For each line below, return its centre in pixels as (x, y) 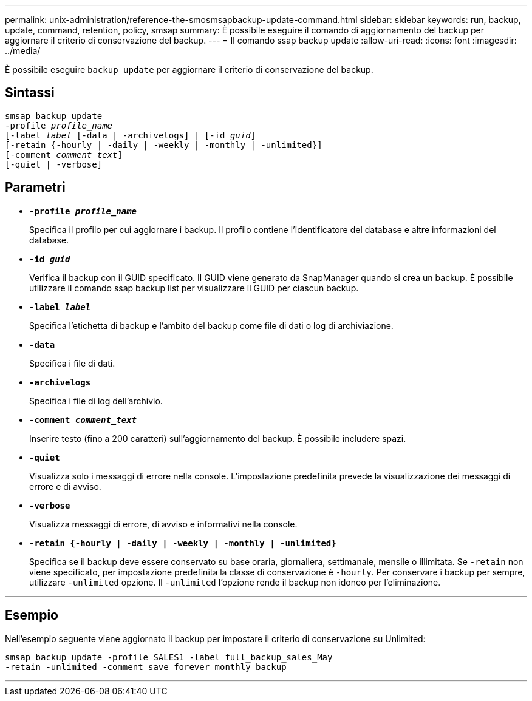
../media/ (23, 51)
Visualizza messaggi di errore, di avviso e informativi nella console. (163, 524)
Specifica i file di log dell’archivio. (96, 401)
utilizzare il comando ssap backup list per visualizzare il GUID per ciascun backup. (194, 288)
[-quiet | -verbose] (54, 164)
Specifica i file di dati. (72, 363)
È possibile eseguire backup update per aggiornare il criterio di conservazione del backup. (189, 69)
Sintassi (30, 93)
